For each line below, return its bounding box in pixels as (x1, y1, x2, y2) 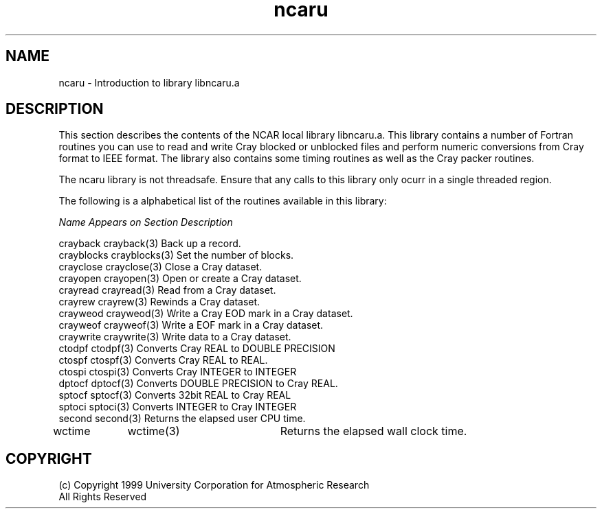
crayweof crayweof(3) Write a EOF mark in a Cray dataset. (58, 319, 324, 331)
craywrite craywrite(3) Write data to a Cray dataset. (58, 331, 291, 343)
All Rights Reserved (58, 491, 147, 503)
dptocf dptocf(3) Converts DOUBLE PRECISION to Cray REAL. (58, 377, 338, 390)
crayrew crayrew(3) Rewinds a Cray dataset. (58, 296, 260, 308)
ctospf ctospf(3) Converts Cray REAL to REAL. (58, 354, 268, 366)
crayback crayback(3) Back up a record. (58, 237, 241, 250)
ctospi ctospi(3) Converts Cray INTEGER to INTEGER (58, 366, 297, 378)
